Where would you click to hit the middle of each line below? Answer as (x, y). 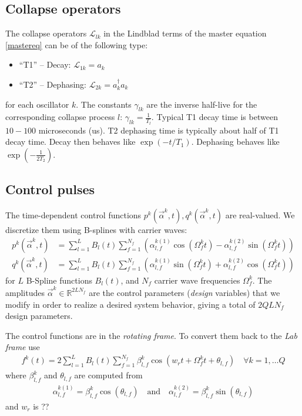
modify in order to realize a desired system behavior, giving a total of (130, 304)
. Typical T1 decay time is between (214, 117)
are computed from (108, 375)
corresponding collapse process (60, 117)
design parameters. (39, 316)
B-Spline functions (59, 280)
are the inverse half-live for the (202, 104)
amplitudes (25, 292)
